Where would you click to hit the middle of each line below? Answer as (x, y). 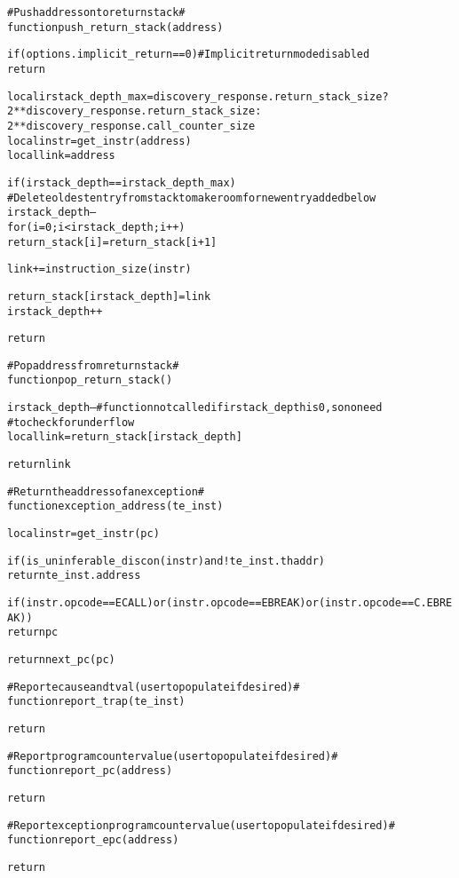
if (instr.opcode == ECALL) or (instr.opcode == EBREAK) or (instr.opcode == (211, 603)
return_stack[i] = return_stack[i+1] (112, 242)
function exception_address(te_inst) (115, 506)
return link (39, 465)
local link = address (61, 156)
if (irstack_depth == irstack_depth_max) (122, 182)
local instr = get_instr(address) (99, 141)
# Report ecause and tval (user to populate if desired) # (154, 687)
